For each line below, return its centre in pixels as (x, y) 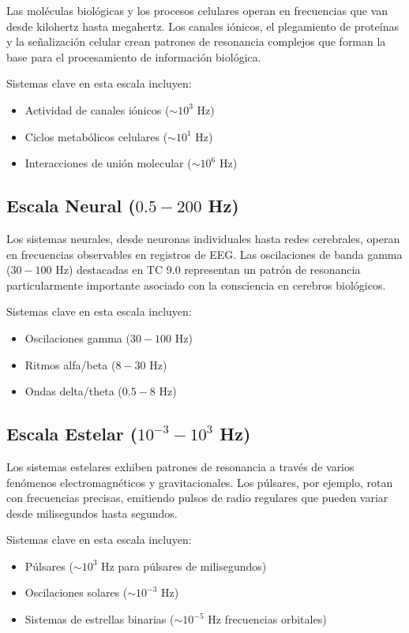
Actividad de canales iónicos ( (97, 109)
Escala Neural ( (71, 206)
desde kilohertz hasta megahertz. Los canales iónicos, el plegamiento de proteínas (203, 26)
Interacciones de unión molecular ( (108, 163)
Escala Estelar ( (72, 434)
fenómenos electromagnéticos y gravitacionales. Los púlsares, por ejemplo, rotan (200, 482)
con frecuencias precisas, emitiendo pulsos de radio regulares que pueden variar (197, 498)
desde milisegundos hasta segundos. (92, 513)
